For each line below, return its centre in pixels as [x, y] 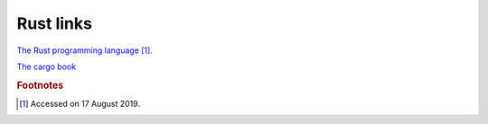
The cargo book [47, 66]
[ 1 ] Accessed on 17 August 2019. [80, 103]
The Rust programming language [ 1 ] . [84, 50]
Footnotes [40, 85]
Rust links [54, 23]
